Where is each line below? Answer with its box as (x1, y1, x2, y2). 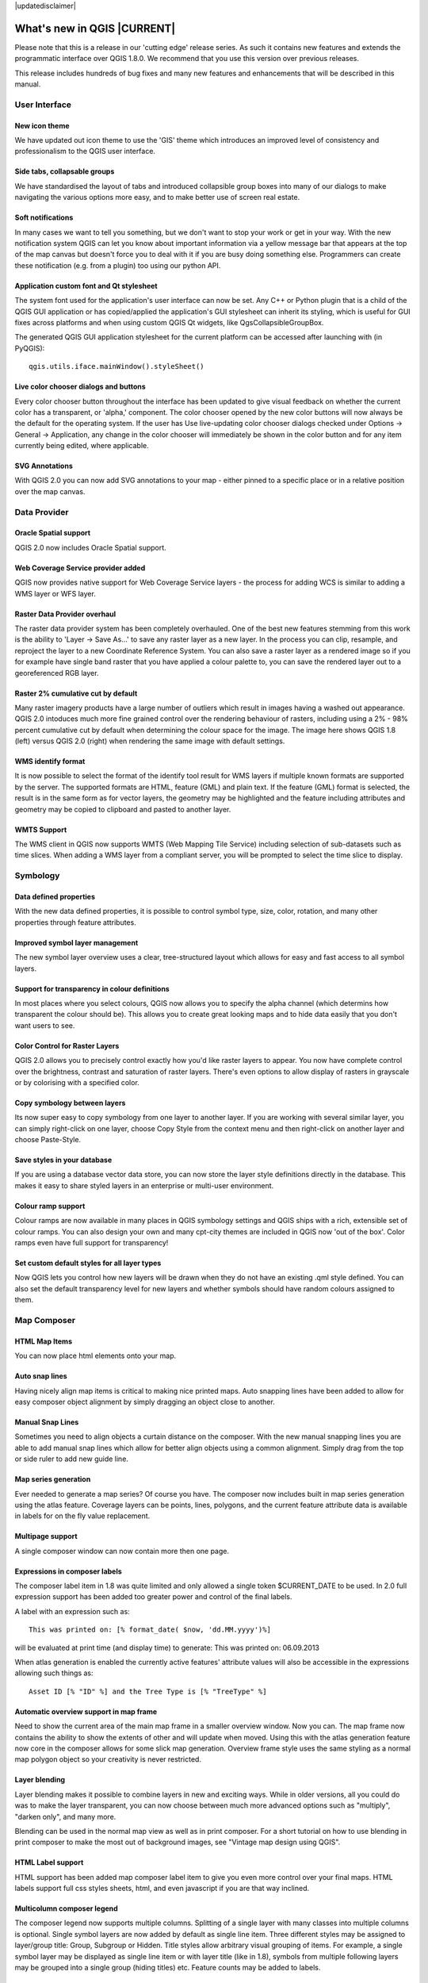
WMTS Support (14, 825, 67, 834)
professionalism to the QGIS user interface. (14, 147, 156, 156)
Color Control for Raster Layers (14, 1041, 120, 1050)
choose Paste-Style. (14, 1135, 82, 1145)
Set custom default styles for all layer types (14, 1258, 162, 1268)
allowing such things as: (14, 1668, 94, 1678)
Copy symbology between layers (14, 1098, 126, 1107)
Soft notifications (14, 213, 74, 222)
